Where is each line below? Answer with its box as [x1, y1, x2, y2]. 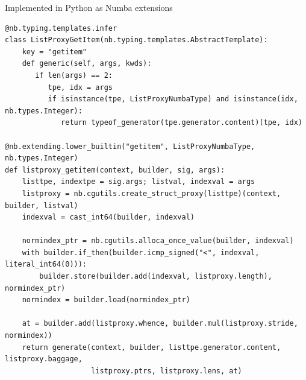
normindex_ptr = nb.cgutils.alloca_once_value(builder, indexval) [22, 236, 294, 245]
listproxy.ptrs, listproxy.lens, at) [91, 366, 242, 375]
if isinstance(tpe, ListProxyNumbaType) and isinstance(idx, [48, 95, 298, 104]
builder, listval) [5, 201, 78, 210]
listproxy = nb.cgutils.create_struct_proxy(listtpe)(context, [22, 189, 281, 198]
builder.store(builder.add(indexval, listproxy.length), [39, 272, 272, 281]
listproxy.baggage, [5, 355, 83, 364]
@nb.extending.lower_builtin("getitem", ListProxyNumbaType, [5, 142, 255, 151]
